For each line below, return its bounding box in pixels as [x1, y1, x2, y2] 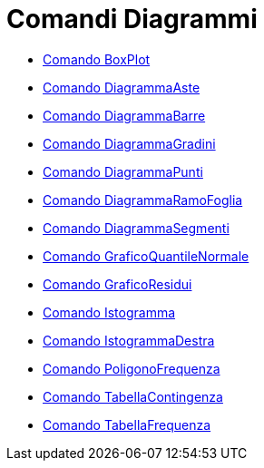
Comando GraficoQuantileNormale [43, 248, 249, 264]
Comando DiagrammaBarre [43, 107, 206, 123]
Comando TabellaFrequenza [43, 416, 211, 433]
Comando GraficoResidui [43, 276, 192, 292]
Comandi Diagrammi [6, 4, 258, 34]
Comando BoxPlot [43, 51, 151, 67]
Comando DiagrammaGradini [43, 135, 216, 151]
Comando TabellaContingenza [43, 388, 223, 405]
